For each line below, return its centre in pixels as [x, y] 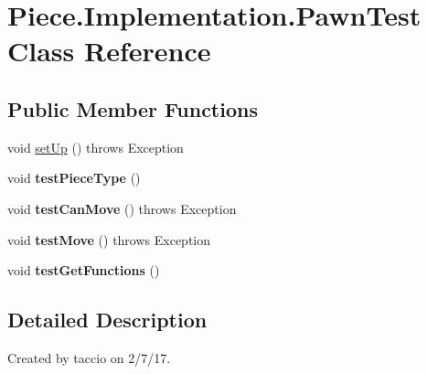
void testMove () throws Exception [109, 239]
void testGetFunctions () [84, 270]
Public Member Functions [133, 108]
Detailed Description [107, 320]
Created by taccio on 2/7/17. [89, 357]
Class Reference [109, 51]
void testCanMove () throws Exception [122, 208]
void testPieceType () [74, 178]
